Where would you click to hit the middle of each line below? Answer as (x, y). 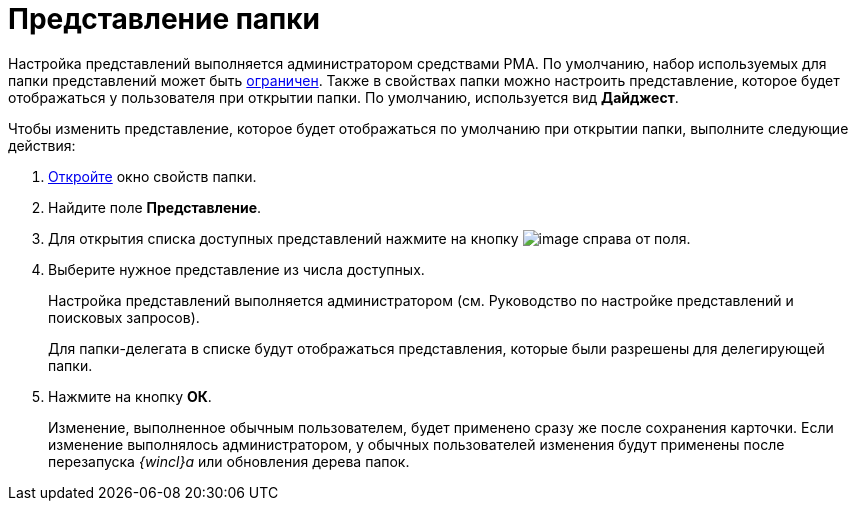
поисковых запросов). (124, 317)
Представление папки (164, 19)
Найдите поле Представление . (155, 207)
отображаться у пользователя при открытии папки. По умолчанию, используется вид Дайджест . (343, 97)
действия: (42, 145)
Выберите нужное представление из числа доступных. (236, 269)
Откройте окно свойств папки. (152, 176)
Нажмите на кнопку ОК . (130, 396)
